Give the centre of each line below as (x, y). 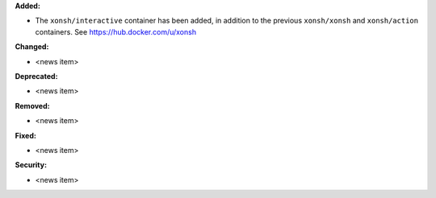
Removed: (32, 105)
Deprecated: (36, 76)
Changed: (32, 47)
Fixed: (25, 135)
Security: (31, 165)
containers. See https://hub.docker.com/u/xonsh (116, 31)
